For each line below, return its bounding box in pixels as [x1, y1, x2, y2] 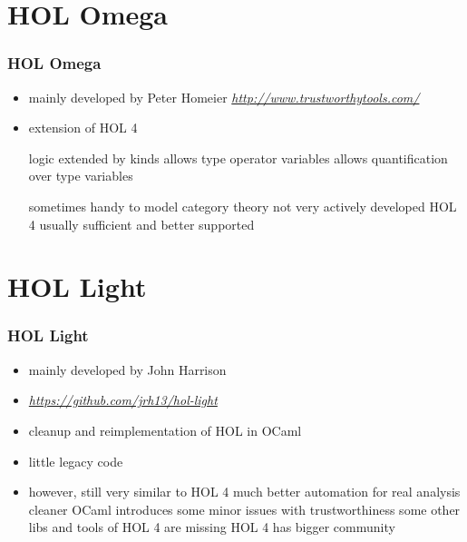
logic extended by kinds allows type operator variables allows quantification [28, 148, 448, 167]
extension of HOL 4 [28, 118, 138, 137]
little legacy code [28, 451, 123, 470]
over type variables [28, 166, 133, 185]
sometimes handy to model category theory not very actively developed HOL [28, 196, 457, 215]
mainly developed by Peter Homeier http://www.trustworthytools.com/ [28, 87, 420, 106]
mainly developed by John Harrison [28, 360, 227, 379]
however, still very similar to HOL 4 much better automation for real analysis [28, 482, 461, 501]
